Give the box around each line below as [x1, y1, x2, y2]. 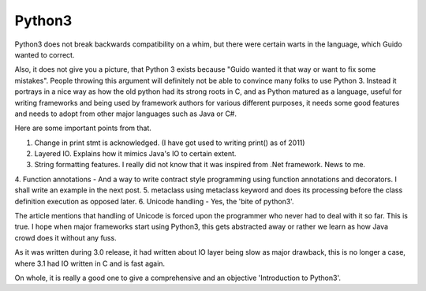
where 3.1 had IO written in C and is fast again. [14, 259, 166, 268]
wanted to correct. [14, 50, 75, 59]
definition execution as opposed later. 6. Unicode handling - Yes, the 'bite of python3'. [14, 196, 295, 206]
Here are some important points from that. [14, 123, 151, 133]
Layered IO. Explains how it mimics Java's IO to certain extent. [34, 149, 237, 159]
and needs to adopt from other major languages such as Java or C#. [14, 109, 237, 118]
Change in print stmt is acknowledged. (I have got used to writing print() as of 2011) [34, 138, 305, 147]
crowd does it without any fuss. [14, 233, 118, 242]
